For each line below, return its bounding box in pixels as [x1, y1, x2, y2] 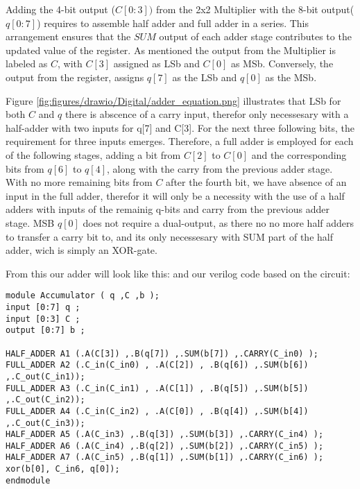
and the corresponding [251, 147, 347, 162]
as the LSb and [172, 69, 237, 84]
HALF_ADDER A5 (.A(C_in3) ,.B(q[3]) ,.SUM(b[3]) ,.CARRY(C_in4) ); [6, 429, 324, 440]
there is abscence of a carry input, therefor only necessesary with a [65, 107, 349, 121]
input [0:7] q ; [6, 302, 80, 312]
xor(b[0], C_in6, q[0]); [6, 464, 120, 474]
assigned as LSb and [113, 56, 200, 71]
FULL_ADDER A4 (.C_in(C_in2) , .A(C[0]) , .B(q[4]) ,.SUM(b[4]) [6, 406, 309, 416]
